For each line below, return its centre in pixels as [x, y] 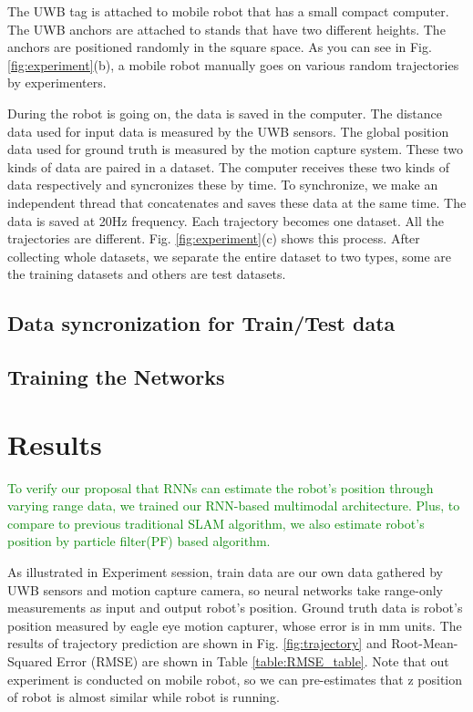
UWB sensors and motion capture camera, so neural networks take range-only [225, 589]
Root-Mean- [425, 643]
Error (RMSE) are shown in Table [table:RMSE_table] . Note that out [253, 660]
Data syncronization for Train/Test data [201, 323]
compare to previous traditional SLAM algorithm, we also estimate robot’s [216, 523]
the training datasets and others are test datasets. [147, 274]
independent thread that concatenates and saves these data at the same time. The [237, 202]
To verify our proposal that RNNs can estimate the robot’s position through [221, 487]
